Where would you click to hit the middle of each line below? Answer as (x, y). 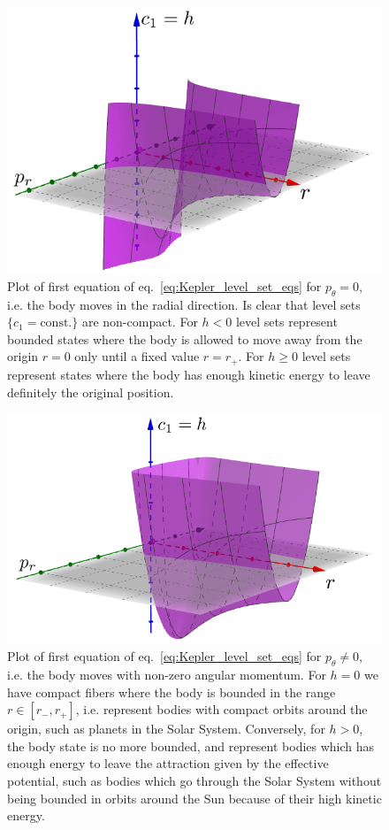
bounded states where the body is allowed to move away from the (185, 338)
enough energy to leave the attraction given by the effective (168, 763)
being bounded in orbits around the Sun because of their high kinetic (194, 798)
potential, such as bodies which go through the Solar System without (194, 780)
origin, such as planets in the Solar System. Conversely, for (166, 729)
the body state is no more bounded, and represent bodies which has (191, 745)
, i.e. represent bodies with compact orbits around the (221, 709)
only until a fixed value (137, 356)
